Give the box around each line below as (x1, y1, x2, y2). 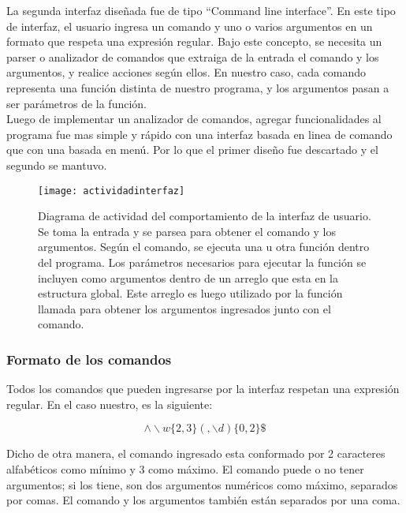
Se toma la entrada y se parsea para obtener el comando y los (38, 223, 336, 239)
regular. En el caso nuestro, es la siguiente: (6, 395, 213, 412)
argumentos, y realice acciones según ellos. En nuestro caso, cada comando (6, 64, 367, 81)
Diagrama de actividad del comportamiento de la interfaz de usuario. (38, 208, 371, 224)
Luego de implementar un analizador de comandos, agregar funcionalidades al (6, 110, 382, 127)
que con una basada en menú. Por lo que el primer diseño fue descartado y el (6, 141, 378, 158)
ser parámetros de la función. (6, 95, 147, 111)
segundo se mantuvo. (6, 156, 107, 173)
